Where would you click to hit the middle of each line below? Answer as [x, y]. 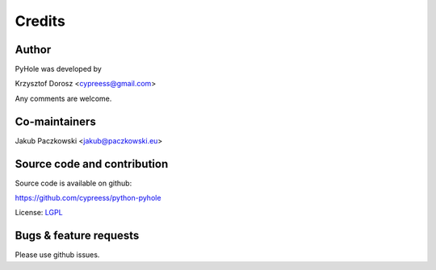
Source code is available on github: [73, 183]
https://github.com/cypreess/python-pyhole [88, 198]
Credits [40, 21]
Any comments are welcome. [63, 98]
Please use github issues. [57, 255]
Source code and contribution [92, 164]
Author [33, 50]
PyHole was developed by [59, 69]
